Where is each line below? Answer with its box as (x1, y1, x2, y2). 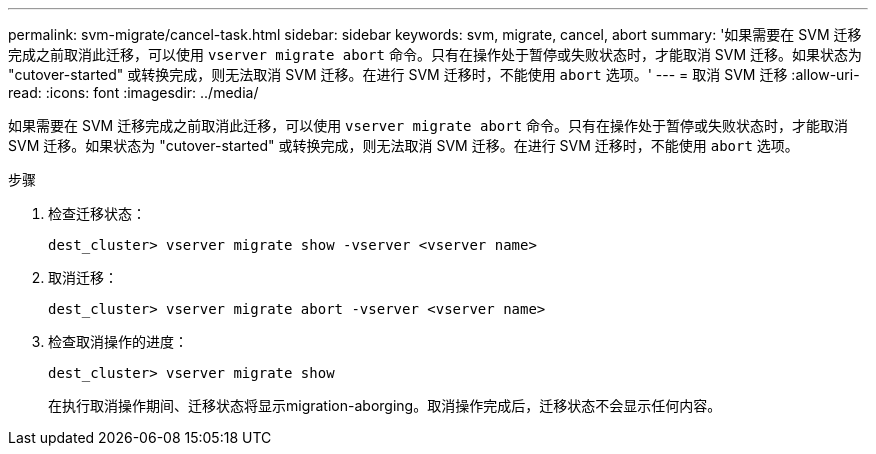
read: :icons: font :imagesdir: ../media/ (8, 84, 259, 101)
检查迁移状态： (48, 205, 146, 222)
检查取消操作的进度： (48, 333, 188, 350)
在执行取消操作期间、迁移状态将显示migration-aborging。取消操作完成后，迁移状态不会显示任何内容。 (48, 397, 722, 414)
